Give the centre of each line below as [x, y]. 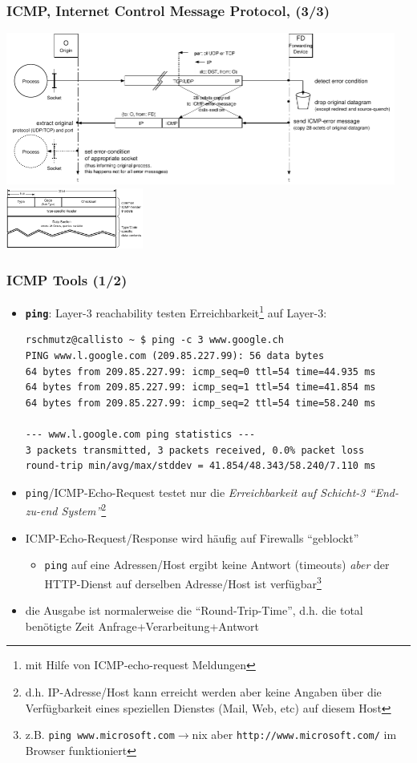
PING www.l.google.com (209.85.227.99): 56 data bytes [175, 356]
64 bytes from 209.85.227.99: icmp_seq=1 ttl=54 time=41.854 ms [200, 388]
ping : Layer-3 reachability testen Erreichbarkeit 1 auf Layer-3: [176, 311]
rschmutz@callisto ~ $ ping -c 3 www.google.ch [154, 340]
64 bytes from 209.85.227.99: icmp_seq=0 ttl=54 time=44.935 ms [200, 371]
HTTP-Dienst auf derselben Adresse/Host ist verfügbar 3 [183, 582]
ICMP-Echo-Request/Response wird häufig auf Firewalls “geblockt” [192, 537]
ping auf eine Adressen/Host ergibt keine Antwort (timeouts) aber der [217, 565]
